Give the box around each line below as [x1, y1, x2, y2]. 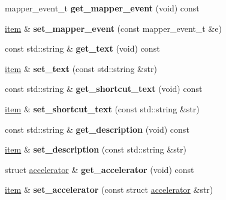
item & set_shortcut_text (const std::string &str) [5, 102, 200, 115]
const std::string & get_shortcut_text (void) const [5, 82, 203, 95]
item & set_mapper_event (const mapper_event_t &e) [5, 22, 222, 34]
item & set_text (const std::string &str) [5, 62, 157, 74]
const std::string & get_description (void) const [5, 123, 189, 135]
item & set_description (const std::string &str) [5, 143, 187, 156]
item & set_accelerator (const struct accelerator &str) [5, 183, 213, 196]
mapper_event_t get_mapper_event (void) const [5, 2, 200, 14]
